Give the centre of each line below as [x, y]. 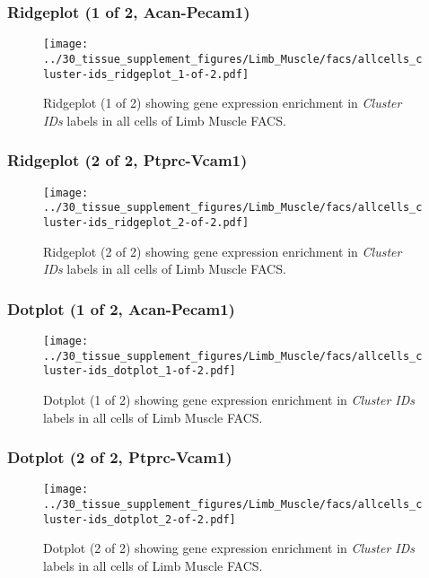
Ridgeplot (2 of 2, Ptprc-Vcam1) [127, 160]
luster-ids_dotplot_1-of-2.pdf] [140, 371]
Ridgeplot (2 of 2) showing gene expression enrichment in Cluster [223, 251]
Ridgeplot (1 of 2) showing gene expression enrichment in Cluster [223, 103]
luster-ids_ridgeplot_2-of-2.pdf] [146, 222]
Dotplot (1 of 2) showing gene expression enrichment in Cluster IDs [229, 399]
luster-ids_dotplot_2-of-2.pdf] [140, 519]
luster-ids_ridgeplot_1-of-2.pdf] [146, 74]
